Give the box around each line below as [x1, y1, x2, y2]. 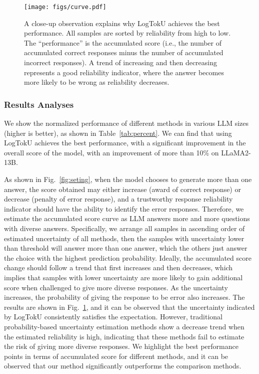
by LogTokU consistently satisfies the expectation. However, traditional [4, 311, 222, 322]
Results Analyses [4, 98, 74, 110]
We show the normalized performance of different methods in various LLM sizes [4, 118, 248, 128]
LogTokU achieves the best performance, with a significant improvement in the [4, 137, 246, 148]
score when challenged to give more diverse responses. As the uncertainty [4, 282, 228, 292]
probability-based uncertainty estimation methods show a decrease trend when [4, 321, 244, 331]
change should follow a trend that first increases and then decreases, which [4, 262, 233, 273]
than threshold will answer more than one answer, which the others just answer [4, 243, 247, 253]
